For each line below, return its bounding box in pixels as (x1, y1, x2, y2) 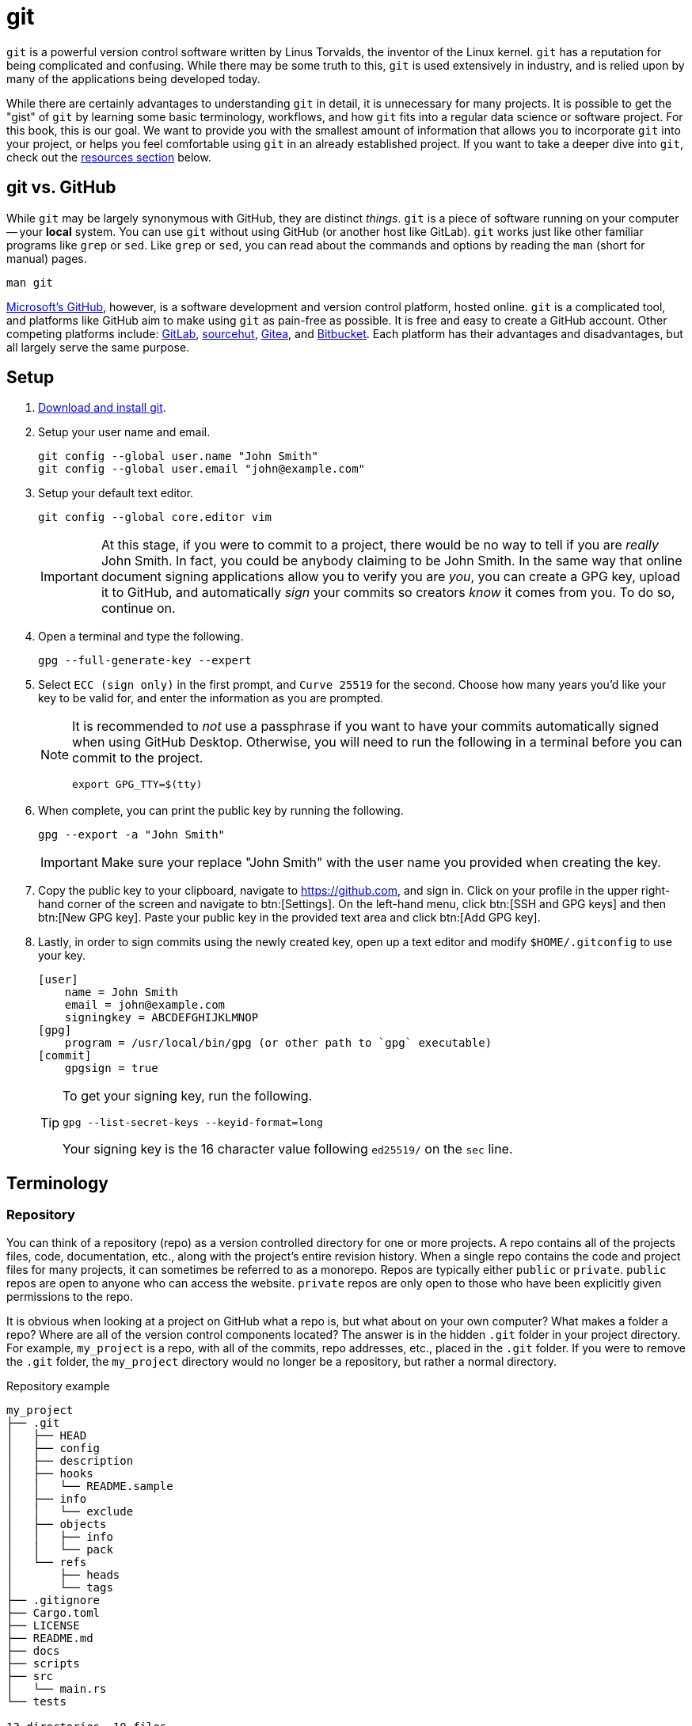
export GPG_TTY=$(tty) (72, 778, 203, 791)
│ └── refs (6, 1555, 87, 1568)
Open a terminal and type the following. (38, 629, 244, 644)
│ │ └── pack (6, 1542, 113, 1556)
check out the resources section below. (6, 150, 211, 164)
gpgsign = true (64, 1062, 158, 1075)
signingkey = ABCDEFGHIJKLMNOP (64, 1011, 259, 1025)
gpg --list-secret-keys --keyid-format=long (63, 1116, 323, 1129)
